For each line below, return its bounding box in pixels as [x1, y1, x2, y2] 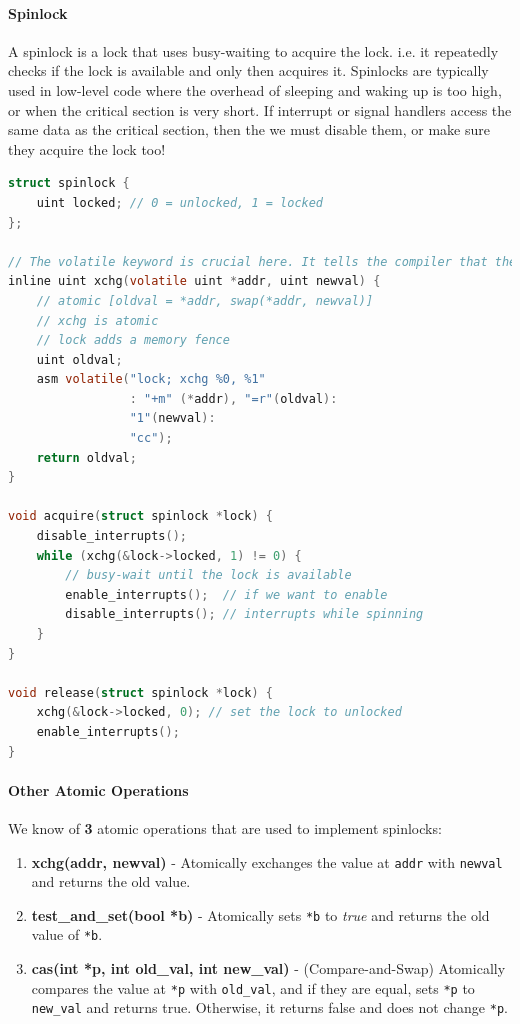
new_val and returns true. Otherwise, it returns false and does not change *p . [31, 997, 508, 1018]
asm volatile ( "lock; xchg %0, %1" [36, 372, 266, 387]
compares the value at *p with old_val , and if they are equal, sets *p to [31, 977, 475, 998]
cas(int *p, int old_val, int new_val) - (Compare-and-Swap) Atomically [31, 958, 506, 979]
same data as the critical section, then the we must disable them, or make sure [8, 119, 490, 140]
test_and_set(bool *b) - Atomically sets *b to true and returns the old [31, 904, 490, 925]
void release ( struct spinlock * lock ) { [8, 685, 273, 700]
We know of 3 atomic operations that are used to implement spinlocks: [8, 817, 442, 838]
